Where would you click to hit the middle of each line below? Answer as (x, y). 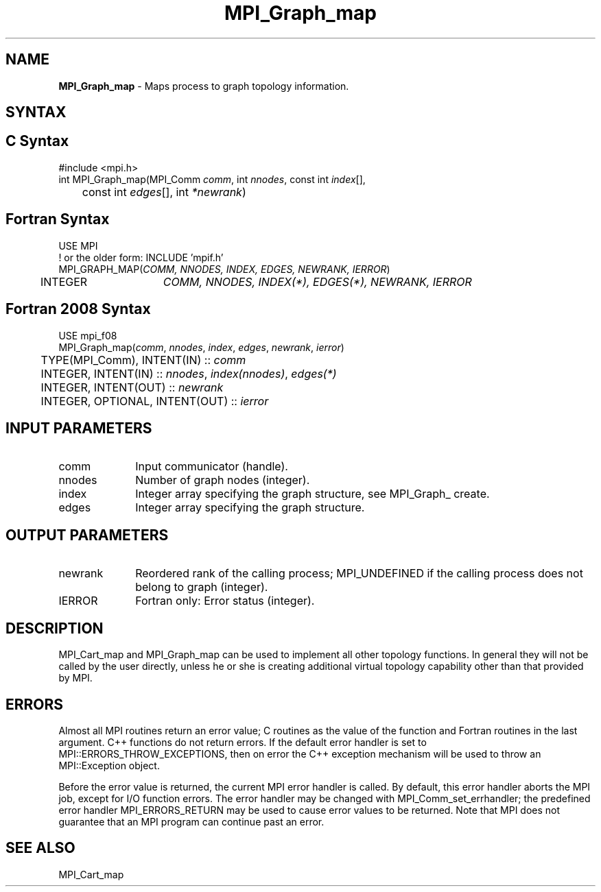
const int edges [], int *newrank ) (164, 192)
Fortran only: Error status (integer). (225, 601)
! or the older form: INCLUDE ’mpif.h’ (141, 257)
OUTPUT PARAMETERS (87, 535)
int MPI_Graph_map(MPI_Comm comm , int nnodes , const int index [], (212, 179)
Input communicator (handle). (212, 467)
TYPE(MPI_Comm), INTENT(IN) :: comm (143, 360)
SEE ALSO (40, 848)
